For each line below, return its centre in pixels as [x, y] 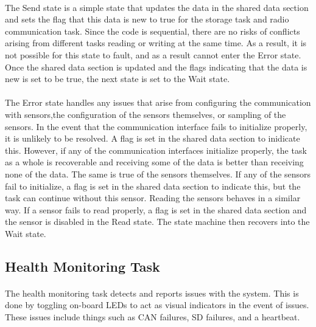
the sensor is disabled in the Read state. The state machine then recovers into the [157, 222]
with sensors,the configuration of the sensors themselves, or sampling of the [146, 114]
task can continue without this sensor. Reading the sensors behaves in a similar [153, 198]
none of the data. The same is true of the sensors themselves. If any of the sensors [158, 174]
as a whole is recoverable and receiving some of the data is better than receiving [154, 162]
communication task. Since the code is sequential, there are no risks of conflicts [153, 31]
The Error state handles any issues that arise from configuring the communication [158, 102]
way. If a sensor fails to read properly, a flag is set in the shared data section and [156, 209]
